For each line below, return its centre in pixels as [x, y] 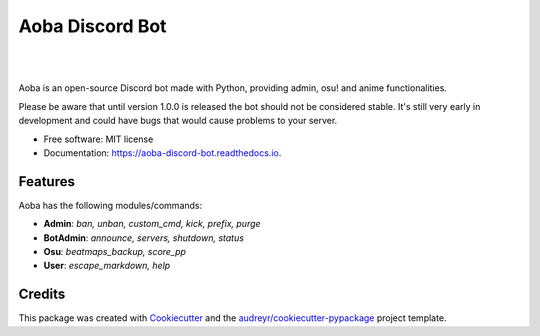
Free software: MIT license [98, 139]
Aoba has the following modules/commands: [110, 205]
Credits [42, 294]
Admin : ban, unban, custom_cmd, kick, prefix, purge [152, 224]
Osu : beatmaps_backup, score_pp [115, 251]
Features [46, 181]
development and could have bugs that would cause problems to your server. [178, 121]
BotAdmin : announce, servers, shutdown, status [144, 237]
